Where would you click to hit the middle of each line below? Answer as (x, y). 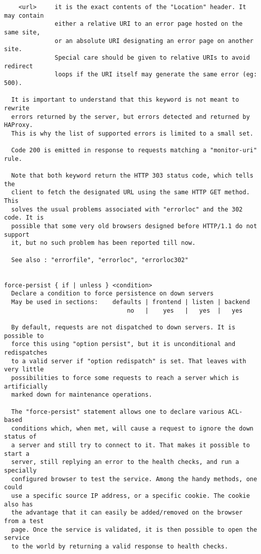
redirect (19, 66)
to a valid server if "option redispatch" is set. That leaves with (129, 361)
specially (20, 471)
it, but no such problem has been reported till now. (103, 243)
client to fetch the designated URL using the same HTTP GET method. (130, 193)
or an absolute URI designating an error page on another (154, 41)
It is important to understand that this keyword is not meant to (125, 100)
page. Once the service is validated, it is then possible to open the (134, 529)
